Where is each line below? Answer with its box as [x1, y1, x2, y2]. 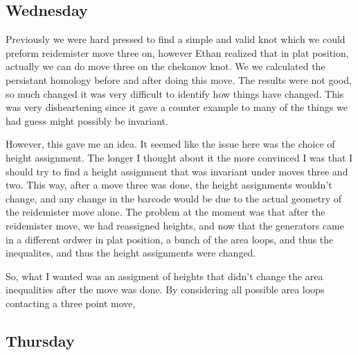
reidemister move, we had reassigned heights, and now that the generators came [6, 218, 344, 232]
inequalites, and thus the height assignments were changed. [6, 245, 256, 260]
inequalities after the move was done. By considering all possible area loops [6, 282, 325, 297]
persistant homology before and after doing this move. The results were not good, [6, 72, 352, 87]
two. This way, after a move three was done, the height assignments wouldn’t [6, 177, 332, 192]
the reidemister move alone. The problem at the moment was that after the [6, 205, 325, 219]
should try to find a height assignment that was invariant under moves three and [6, 164, 348, 178]
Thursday [6, 329, 75, 351]
